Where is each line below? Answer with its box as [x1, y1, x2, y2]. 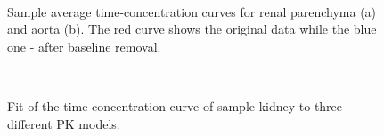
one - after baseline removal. [7, 36, 161, 55]
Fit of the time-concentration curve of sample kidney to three [7, 96, 343, 115]
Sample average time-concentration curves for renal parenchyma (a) [7, 2, 377, 20]
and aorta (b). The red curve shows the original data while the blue [7, 20, 377, 38]
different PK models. [7, 114, 120, 132]
